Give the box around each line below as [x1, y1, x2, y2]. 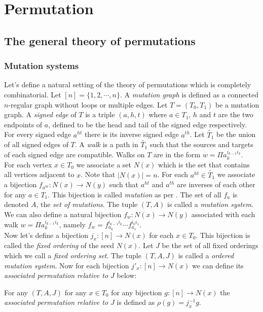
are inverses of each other [177, 179, 255, 190]
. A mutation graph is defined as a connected [120, 89, 259, 99]
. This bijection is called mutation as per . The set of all [48, 189, 221, 199]
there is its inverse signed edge [84, 129, 179, 140]
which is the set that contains [158, 159, 250, 169]
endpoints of [4, 119, 43, 129]
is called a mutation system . [167, 199, 253, 210]
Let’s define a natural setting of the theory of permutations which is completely [4, 79, 251, 90]
